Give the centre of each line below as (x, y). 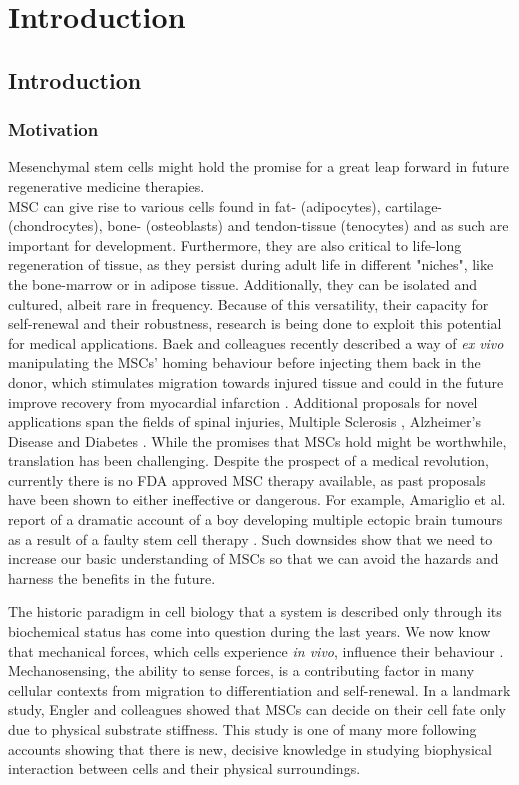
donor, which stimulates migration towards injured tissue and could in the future (256, 381)
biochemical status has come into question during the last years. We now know (249, 631)
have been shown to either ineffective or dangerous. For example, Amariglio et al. (257, 499)
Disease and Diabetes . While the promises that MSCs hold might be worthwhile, (257, 440)
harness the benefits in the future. (112, 577)
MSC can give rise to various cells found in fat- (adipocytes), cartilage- (225, 205)
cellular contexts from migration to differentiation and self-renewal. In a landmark (259, 689)
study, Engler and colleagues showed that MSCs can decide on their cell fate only (257, 709)
